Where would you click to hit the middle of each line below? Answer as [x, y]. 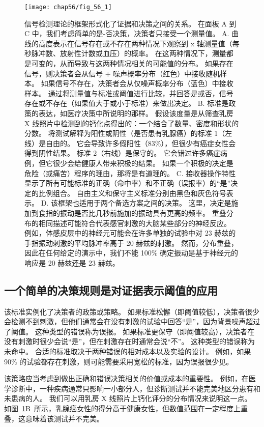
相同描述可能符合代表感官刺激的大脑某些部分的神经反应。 [135, 223]
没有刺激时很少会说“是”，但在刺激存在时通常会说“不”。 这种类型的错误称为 [130, 341]
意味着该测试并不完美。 [64, 418]
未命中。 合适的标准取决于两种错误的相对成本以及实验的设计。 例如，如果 [128, 351]
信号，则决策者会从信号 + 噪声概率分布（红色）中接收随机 [122, 73]
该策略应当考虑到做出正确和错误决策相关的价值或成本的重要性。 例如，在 [126, 378]
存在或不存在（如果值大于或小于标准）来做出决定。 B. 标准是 [127, 103]
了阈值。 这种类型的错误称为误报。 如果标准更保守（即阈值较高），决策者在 [129, 331]
